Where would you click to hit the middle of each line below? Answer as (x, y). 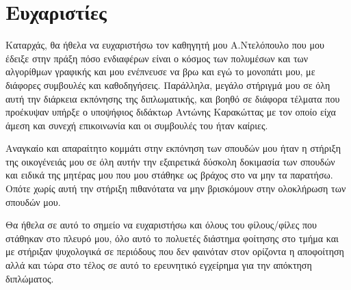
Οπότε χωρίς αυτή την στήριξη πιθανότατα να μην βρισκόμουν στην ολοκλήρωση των (176, 188)
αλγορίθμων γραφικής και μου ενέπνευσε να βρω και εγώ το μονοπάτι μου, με (160, 71)
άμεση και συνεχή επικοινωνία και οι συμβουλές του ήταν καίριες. (137, 125)
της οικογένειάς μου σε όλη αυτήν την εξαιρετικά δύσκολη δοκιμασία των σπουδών (170, 161)
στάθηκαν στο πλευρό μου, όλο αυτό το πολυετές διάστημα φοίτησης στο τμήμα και (172, 238)
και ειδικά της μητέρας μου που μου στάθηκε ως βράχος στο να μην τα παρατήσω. (169, 175)
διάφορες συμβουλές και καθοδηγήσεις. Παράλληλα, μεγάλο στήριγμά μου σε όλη (168, 84)
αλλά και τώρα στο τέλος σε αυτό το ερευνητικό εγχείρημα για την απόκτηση (159, 265)
